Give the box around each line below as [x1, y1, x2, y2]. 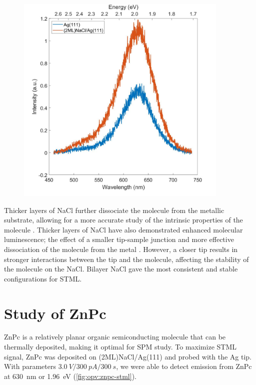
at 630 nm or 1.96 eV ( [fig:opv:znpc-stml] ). [4, 370, 136, 381]
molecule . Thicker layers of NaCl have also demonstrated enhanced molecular [4, 224, 243, 234]
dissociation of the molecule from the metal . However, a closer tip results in [4, 243, 238, 254]
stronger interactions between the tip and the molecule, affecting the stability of [4, 253, 249, 264]
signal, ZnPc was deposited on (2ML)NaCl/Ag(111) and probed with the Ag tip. [4, 351, 251, 361]
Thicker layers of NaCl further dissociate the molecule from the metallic [4, 204, 224, 215]
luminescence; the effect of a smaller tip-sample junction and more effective [4, 234, 234, 244]
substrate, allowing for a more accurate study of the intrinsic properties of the [4, 214, 243, 225]
